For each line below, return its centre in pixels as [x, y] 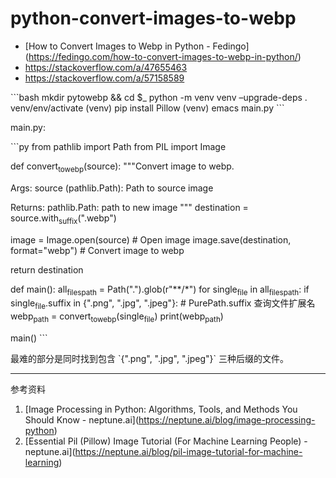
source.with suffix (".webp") [63, 219]
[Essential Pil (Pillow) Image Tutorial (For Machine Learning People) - [166, 441]
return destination [47, 269]
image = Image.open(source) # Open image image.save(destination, [151, 239]
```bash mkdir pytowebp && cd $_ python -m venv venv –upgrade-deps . [159, 97]
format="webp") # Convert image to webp [97, 250]
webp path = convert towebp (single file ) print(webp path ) [117, 317]
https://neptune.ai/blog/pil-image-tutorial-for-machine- [188, 451]
